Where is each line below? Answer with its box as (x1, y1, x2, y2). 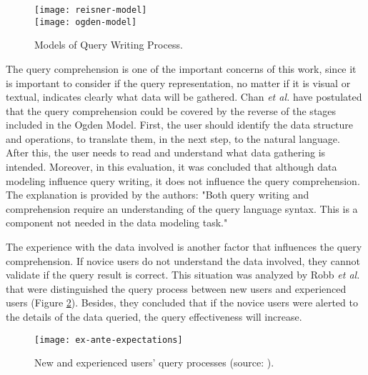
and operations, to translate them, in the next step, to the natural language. (6, 131, 340, 146)
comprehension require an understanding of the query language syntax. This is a (6, 201, 358, 216)
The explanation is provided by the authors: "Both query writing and (6, 187, 309, 202)
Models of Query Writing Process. (34, 37, 183, 52)
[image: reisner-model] (34, 5, 147, 15)
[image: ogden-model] (34, 16, 137, 27)
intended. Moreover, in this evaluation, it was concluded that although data (6, 159, 337, 174)
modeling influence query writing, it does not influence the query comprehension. (6, 173, 360, 188)
